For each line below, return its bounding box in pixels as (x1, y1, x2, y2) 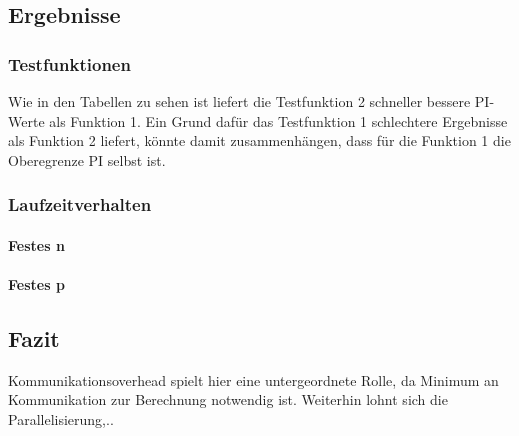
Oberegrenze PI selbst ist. (8, 149, 166, 170)
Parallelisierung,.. (8, 408, 114, 429)
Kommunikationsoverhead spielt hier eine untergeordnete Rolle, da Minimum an (8, 369, 499, 390)
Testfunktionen (8, 51, 131, 76)
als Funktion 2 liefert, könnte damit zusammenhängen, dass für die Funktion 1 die (8, 130, 511, 151)
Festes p (8, 274, 65, 294)
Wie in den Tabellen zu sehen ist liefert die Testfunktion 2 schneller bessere (8, 91, 471, 111)
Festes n (8, 234, 65, 255)
